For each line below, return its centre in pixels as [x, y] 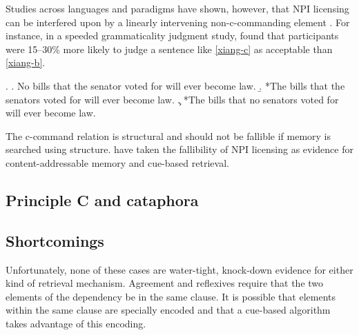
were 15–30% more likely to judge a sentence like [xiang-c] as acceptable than [169, 49]
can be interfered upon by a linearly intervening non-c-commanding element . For [178, 22]
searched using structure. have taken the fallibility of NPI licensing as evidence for [179, 149]
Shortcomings [55, 240]
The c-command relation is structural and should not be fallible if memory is [168, 135]
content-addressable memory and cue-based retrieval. [117, 162]
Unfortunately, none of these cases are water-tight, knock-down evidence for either [179, 269]
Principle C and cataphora [102, 200]
